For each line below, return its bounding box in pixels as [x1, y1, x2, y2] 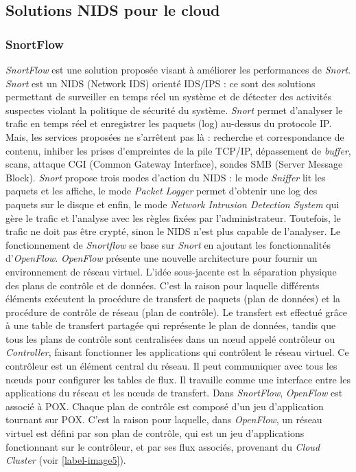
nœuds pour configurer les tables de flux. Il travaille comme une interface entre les [5, 372, 351, 386]
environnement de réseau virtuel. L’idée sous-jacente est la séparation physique [5, 264, 337, 278]
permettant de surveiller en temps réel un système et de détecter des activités [5, 89, 332, 104]
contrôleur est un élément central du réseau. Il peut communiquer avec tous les [5, 359, 337, 373]
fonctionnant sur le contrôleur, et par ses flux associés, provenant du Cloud [5, 439, 320, 453]
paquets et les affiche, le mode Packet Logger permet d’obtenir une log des [5, 183, 318, 198]
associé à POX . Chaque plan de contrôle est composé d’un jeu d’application [5, 398, 324, 413]
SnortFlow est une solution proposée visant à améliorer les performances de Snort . [5, 63, 351, 76]
